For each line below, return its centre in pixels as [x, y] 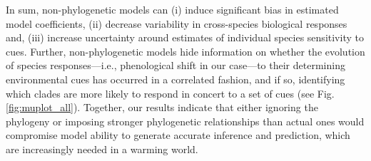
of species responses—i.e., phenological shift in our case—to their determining [176, 65]
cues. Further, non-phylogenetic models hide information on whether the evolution [185, 51]
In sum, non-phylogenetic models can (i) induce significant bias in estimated [172, 9]
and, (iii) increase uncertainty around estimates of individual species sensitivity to [185, 37]
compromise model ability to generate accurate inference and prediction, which [178, 135]
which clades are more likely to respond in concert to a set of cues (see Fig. [170, 93]
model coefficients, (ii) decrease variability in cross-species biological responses [177, 23]
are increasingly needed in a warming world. [102, 149]
